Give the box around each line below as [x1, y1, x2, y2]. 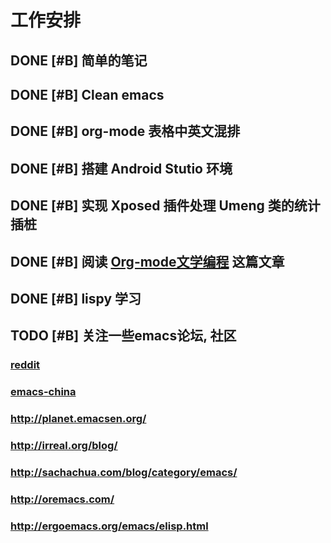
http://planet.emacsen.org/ [10, 412, 147, 426]
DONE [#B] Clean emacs [10, 86, 165, 103]
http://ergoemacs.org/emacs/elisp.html [10, 519, 209, 533]
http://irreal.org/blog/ [10, 439, 118, 452]
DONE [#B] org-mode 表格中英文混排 [10, 123, 241, 140]
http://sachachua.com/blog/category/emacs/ [10, 465, 238, 479]
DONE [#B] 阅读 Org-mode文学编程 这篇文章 [10, 253, 285, 270]
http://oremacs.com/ [10, 492, 115, 506]
